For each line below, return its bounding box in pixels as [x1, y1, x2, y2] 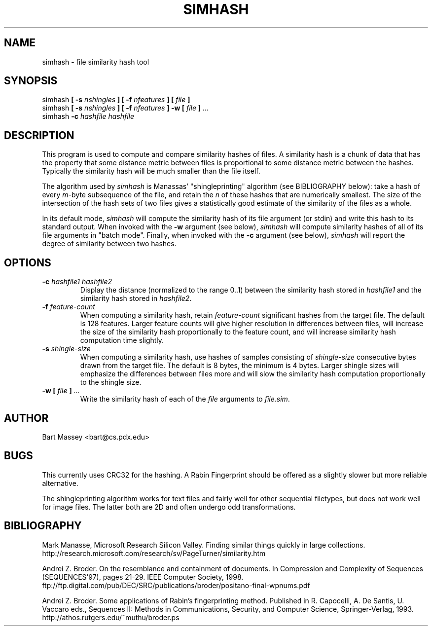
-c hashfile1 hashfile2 [42, 277, 112, 286]
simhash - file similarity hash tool [42, 57, 149, 66]
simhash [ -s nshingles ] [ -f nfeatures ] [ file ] [42, 95, 190, 104]
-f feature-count [42, 302, 95, 311]
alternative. [42, 479, 78, 487]
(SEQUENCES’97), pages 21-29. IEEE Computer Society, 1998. [42, 572, 244, 581]
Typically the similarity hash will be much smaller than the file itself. [42, 167, 260, 176]
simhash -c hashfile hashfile [42, 112, 135, 121]
